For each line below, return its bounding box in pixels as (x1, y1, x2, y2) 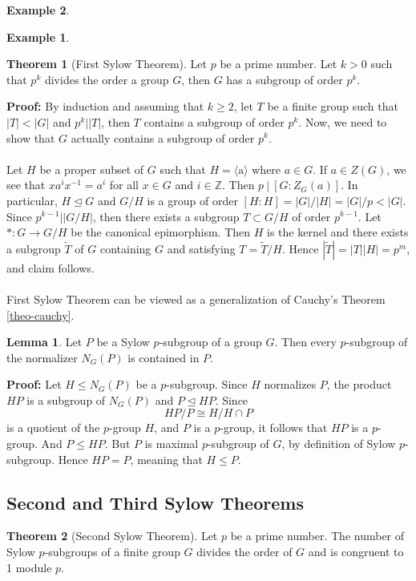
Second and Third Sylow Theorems (6, 490, 304, 514)
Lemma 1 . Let (6, 333, 83, 350)
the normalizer (6, 349, 78, 365)
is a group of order (147, 192, 238, 208)
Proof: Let (6, 376, 62, 393)
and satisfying (167, 240, 236, 256)
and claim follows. (6, 259, 95, 276)
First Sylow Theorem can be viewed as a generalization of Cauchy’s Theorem (6, 290, 386, 307)
